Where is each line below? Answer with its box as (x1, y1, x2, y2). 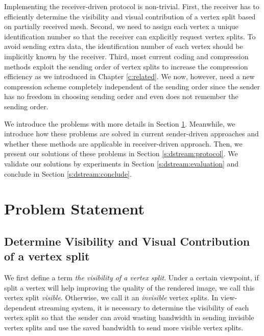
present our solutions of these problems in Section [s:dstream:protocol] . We (4, 148, 238, 159)
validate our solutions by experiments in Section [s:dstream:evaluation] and (4, 158, 239, 169)
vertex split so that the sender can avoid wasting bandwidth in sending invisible (4, 312, 254, 323)
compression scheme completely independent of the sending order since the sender (4, 81, 260, 91)
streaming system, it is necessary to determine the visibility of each (38, 302, 249, 313)
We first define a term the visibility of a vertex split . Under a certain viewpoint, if (4, 272, 259, 283)
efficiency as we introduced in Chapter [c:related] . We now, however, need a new (4, 71, 255, 82)
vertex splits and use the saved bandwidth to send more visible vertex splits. (4, 322, 244, 333)
